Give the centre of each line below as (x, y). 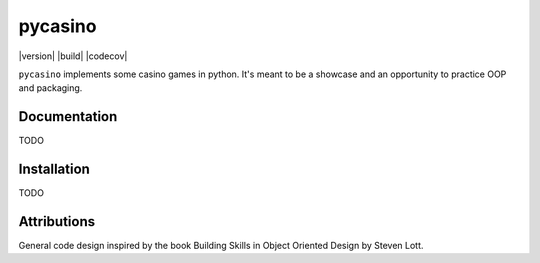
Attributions (57, 221)
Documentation (68, 116)
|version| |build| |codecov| (73, 56)
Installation (54, 169)
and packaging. (50, 88)
